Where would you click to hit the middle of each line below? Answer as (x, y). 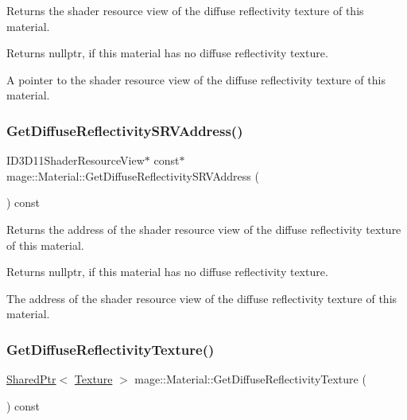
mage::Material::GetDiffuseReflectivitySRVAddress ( (133, 175)
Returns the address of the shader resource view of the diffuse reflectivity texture (204, 229)
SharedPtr (31, 379)
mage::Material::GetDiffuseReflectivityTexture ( (250, 379)
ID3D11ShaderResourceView (76, 160)
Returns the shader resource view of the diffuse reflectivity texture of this (185, 10)
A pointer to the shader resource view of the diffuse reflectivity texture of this (196, 79)
